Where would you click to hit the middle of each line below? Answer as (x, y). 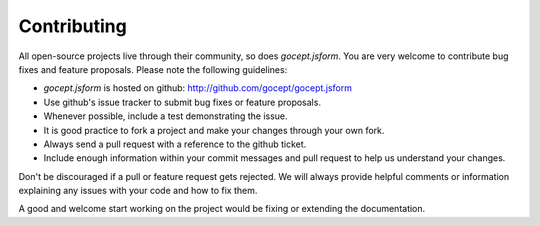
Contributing (72, 26)
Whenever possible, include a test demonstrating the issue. (166, 116)
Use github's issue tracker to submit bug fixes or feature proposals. (182, 102)
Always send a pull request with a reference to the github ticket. (175, 144)
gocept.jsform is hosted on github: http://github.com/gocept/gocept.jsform (198, 88)
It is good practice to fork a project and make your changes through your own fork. (214, 130)
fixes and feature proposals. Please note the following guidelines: (153, 69)
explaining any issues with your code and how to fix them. (138, 191)
